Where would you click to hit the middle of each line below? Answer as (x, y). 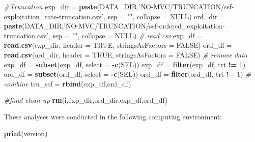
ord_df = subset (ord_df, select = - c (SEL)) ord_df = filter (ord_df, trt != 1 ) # (127, 74)
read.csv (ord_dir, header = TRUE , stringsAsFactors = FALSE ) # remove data (126, 54)
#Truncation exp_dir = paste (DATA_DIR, (71, 6)
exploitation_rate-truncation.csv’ (54, 16)
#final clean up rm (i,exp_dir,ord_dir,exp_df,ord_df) (86, 100)
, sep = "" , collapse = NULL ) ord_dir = (164, 16)
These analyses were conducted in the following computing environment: (113, 116)
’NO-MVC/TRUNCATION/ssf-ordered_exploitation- (144, 26)
